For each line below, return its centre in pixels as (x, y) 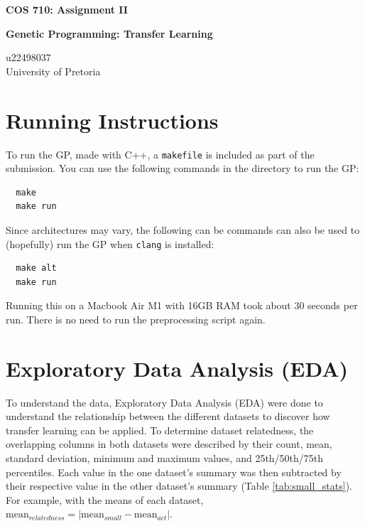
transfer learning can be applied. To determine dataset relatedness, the (160, 430)
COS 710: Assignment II (67, 9)
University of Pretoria (53, 71)
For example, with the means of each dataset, (105, 499)
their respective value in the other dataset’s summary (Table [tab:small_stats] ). (179, 486)
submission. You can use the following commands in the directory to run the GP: (182, 168)
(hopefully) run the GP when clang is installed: (110, 243)
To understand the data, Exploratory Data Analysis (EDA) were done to (164, 402)
